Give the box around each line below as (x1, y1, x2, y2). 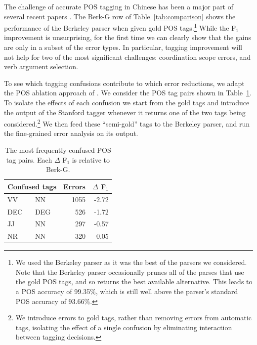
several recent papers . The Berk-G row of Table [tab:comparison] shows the (4, 11, 236, 21)
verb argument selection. (4, 61, 78, 72)
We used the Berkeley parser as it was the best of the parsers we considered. (15, 257, 247, 267)
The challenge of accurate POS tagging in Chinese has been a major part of (4, 1, 234, 11)
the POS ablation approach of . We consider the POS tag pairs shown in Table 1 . (4, 87, 252, 98)
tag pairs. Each (6, 154, 52, 165)
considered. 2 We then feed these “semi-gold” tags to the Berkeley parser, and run (4, 117, 250, 129)
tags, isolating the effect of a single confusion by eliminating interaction (15, 322, 232, 332)
